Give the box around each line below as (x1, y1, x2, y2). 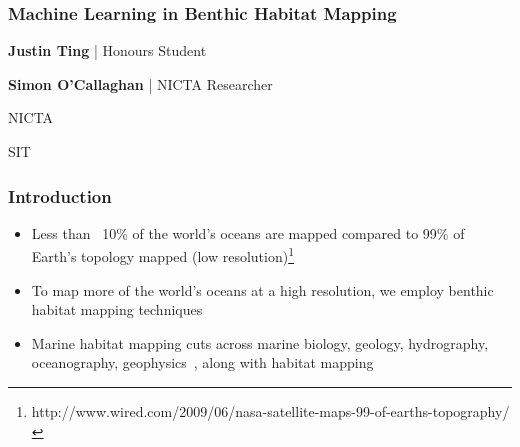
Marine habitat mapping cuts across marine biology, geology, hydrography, (31, 332, 489, 353)
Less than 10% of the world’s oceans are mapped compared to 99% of (31, 222, 465, 243)
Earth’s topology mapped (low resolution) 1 (31, 243, 294, 267)
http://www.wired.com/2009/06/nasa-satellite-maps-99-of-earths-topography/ (31, 401, 510, 422)
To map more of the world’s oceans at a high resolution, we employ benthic (31, 279, 494, 300)
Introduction (8, 183, 112, 208)
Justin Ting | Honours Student (8, 40, 207, 61)
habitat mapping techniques (31, 299, 203, 320)
